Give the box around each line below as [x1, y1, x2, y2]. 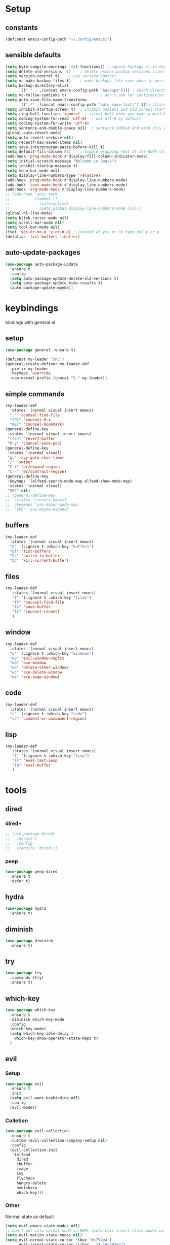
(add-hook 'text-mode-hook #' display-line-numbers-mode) [5, 182, 128, 187]
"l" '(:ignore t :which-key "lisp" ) [12, 753, 90, 758]
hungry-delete [16, 1180, 47, 1186]
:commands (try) [10, 975, 44, 980]
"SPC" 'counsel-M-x [10, 417, 51, 422]
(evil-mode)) [10, 1105, 37, 1110]
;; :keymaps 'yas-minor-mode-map [5, 502, 78, 507]
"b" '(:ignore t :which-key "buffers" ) [10, 544, 94, 549]
